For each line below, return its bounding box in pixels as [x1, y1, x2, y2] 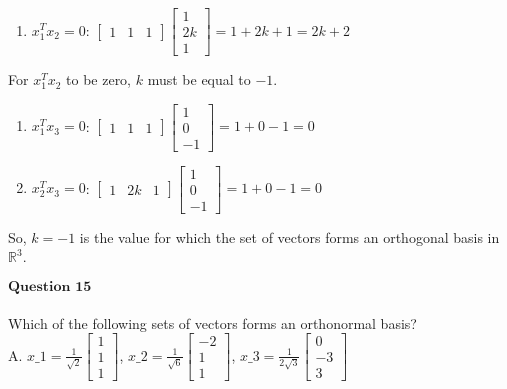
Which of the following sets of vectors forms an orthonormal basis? [8, 312, 417, 333]
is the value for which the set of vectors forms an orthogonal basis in [79, 226, 500, 247]
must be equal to [147, 69, 251, 90]
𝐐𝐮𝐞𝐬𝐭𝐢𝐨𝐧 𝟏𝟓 [8, 280, 92, 295]
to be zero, [66, 69, 132, 90]
